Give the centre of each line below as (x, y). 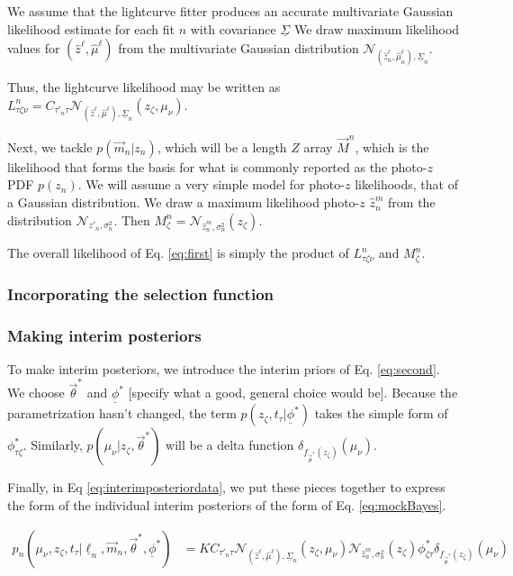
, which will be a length (222, 146)
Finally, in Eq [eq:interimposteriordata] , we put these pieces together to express (226, 487)
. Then (132, 219)
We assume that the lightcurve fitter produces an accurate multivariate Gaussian (230, 11)
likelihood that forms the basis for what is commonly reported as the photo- (217, 166)
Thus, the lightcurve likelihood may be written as (144, 87)
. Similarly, (53, 445)
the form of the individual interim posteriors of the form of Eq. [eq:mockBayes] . (227, 505)
